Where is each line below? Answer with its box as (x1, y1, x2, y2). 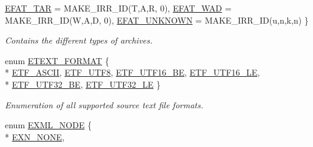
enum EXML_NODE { (5, 119, 92, 131)
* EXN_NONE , (5, 130, 65, 143)
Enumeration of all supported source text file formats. (5, 98, 203, 111)
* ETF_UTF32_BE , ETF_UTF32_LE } (5, 77, 161, 90)
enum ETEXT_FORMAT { (5, 54, 109, 67)
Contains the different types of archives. (5, 34, 153, 47)
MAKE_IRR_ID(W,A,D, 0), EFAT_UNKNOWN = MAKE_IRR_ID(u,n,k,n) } (5, 13, 309, 26)
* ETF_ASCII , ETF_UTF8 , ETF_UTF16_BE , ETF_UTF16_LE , (5, 66, 260, 79)
